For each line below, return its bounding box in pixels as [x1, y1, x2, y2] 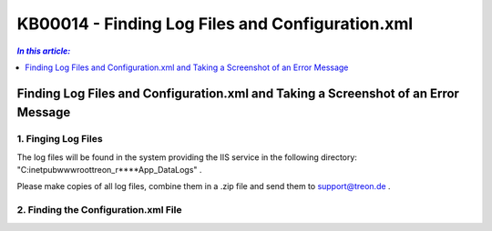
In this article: [16, 45, 71, 56]
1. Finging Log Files [16, 133, 104, 146]
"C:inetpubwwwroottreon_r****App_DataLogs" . [16, 165, 202, 176]
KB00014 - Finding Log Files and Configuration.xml [16, 14, 414, 34]
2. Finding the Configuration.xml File [16, 204, 182, 216]
